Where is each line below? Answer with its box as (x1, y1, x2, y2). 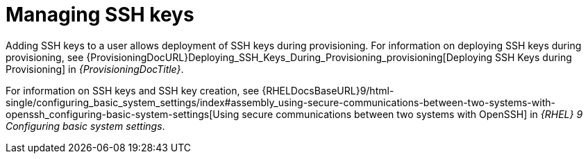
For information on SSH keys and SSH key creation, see (6, 84, 260, 97)
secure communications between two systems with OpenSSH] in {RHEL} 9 (242, 108, 583, 120)
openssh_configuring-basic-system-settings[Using (6, 108, 240, 120)
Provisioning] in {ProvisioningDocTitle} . (6, 62, 184, 75)
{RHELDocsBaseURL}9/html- (262, 84, 394, 97)
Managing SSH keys (6, 3, 194, 26)
